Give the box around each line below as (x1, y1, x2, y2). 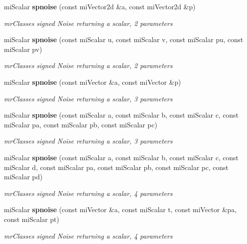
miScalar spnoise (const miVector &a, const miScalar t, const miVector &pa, (4, 204, 237, 215)
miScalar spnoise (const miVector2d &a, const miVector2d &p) (4, 1, 196, 11)
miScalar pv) (4, 44, 42, 54)
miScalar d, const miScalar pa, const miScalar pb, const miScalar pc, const (4, 162, 228, 172)
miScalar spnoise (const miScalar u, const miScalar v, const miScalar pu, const (4, 34, 244, 45)
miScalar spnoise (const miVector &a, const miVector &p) (4, 76, 181, 87)
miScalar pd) (4, 171, 43, 182)
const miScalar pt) (4, 214, 59, 224)
